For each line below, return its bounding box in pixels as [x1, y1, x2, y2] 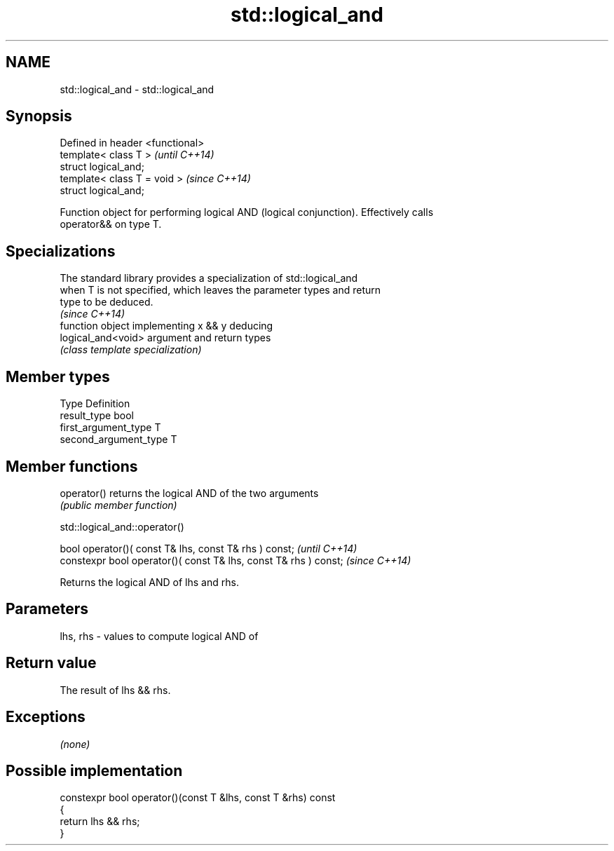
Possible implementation [6, 761, 183, 779]
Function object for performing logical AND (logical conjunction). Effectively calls [60, 206, 434, 219]
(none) [60, 737, 90, 750]
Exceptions [6, 708, 86, 726]
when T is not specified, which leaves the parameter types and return [60, 284, 381, 297]
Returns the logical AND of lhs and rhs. [60, 576, 239, 588]
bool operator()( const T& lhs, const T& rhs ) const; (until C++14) [60, 542, 357, 554]
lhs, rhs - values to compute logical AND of [60, 629, 259, 642]
